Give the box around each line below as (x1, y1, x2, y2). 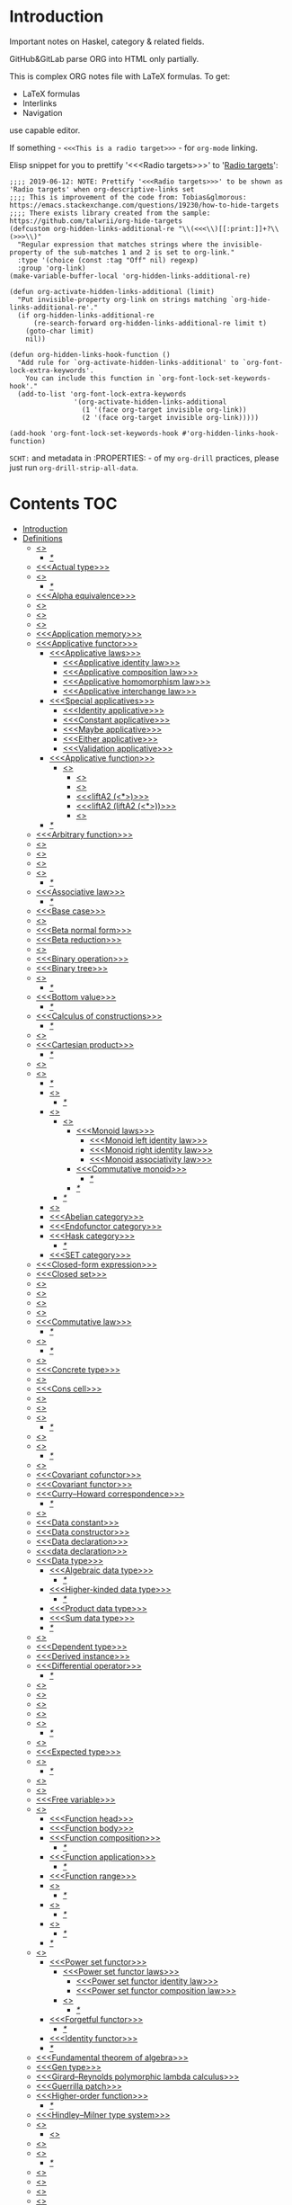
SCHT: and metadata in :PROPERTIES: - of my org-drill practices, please (9, 452, 280, 463)
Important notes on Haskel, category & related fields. (9, 36, 205, 47)
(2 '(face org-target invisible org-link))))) (81, 413, 259, 422)
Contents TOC (9, 494, 118, 514)
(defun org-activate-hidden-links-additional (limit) (9, 287, 216, 296)
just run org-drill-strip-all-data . (9, 461, 139, 473)
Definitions (22, 532, 63, 543)
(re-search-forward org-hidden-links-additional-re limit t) (32, 318, 268, 327)
